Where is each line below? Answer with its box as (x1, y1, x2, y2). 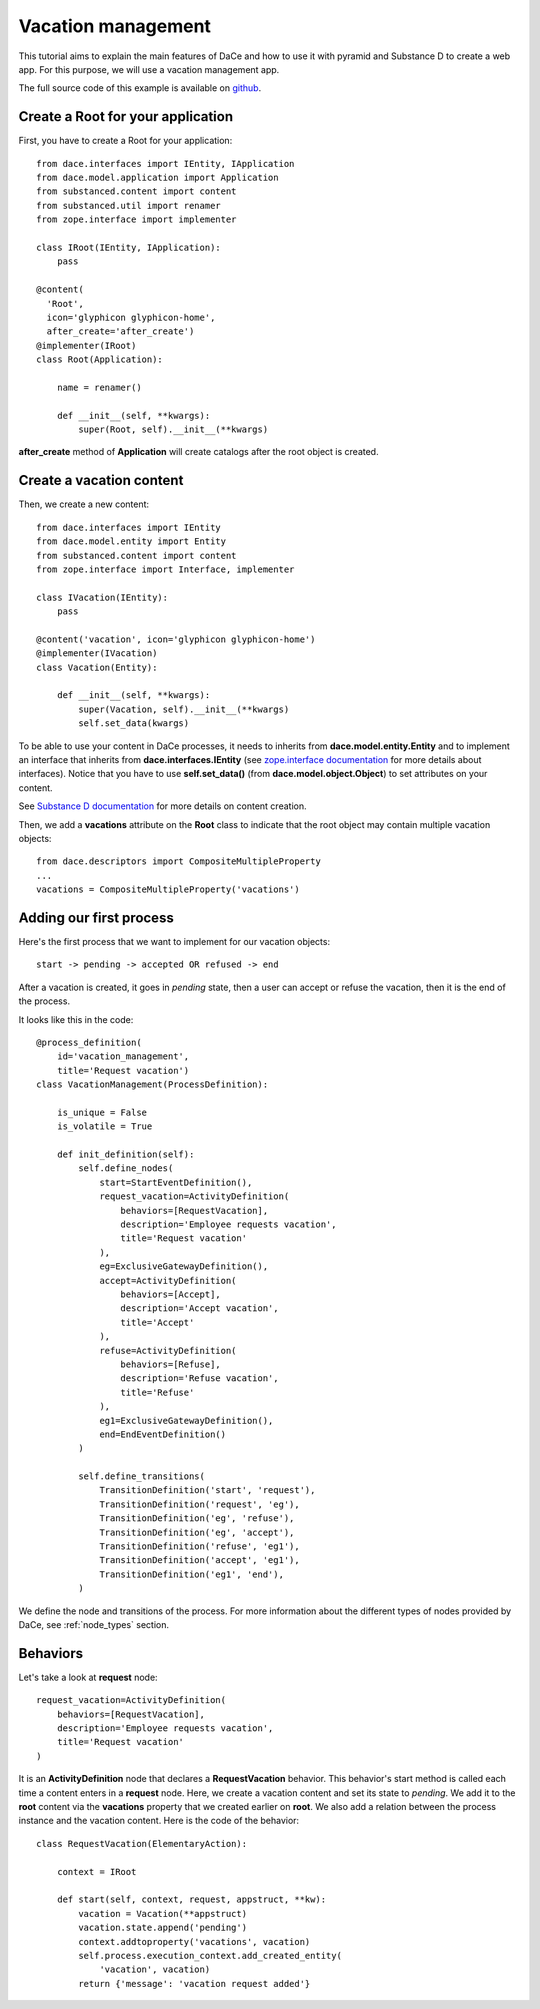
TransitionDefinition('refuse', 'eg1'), (99, 1541, 300, 1552)
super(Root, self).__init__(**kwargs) (78, 424, 269, 435)
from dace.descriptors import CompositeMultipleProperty (36, 856, 322, 867)
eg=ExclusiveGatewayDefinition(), (99, 1261, 269, 1272)
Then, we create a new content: (18, 498, 150, 510)
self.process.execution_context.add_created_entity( (78, 1950, 342, 1961)
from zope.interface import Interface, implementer (36, 563, 295, 575)
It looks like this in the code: (18, 1013, 134, 1025)
